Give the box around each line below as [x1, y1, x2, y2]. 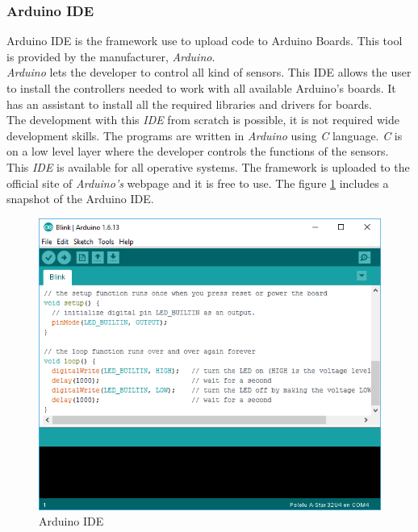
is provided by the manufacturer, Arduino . [6, 48, 215, 64]
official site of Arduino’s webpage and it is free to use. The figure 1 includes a [6, 174, 389, 191]
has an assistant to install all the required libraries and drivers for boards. [6, 95, 372, 112]
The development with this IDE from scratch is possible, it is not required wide [6, 111, 399, 128]
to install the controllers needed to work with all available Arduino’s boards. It [6, 80, 396, 96]
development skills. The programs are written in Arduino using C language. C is [6, 127, 403, 143]
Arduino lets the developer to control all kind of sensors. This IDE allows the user [6, 64, 412, 81]
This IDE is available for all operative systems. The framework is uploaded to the [6, 158, 410, 175]
